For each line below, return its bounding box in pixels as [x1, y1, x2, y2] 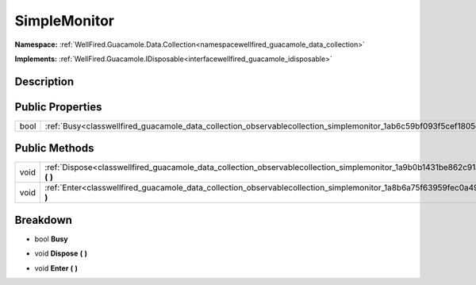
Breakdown [14, 213, 73, 226]
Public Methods [14, 141, 94, 155]
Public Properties [14, 100, 102, 114]
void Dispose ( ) [34, 248, 87, 258]
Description [14, 75, 75, 88]
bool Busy [34, 234, 68, 244]
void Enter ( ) [34, 263, 79, 273]
